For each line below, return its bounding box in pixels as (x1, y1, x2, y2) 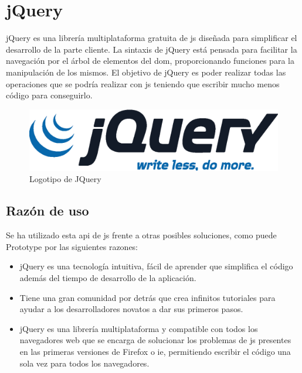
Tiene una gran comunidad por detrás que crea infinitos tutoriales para (19, 291, 276, 303)
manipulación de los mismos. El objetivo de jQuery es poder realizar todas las (6, 66, 286, 78)
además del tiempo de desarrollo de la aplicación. (19, 272, 196, 284)
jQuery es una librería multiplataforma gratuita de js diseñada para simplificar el (6, 32, 297, 44)
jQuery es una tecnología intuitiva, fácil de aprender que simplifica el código (19, 260, 293, 272)
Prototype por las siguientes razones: (6, 240, 138, 252)
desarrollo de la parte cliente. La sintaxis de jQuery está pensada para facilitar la (6, 43, 297, 55)
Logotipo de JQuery (29, 173, 101, 185)
